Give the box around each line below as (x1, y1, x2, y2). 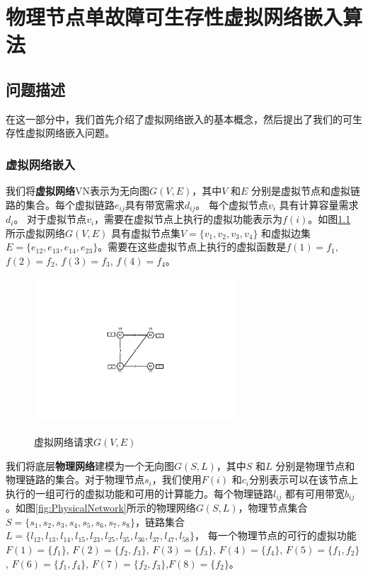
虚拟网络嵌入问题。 (25, 125, 115, 140)
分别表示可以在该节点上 (248, 472, 358, 487)
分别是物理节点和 (275, 458, 355, 473)
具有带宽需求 (125, 197, 185, 212)
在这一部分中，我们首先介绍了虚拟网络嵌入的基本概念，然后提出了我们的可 (6, 111, 352, 126)
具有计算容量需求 (279, 197, 359, 212)
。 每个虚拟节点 (195, 197, 268, 212)
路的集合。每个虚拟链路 (6, 197, 115, 212)
